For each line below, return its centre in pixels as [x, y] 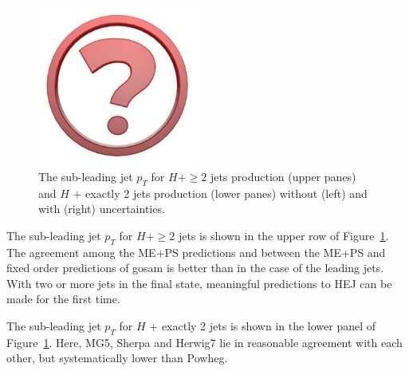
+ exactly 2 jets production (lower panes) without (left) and [220, 193]
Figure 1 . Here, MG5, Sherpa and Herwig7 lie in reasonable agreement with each [204, 342]
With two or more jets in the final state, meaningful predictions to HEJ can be [199, 283]
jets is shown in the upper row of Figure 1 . [283, 235]
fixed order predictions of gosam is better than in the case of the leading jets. [195, 268]
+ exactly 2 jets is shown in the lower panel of [263, 326]
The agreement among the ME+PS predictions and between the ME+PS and [196, 252]
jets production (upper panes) [283, 176]
